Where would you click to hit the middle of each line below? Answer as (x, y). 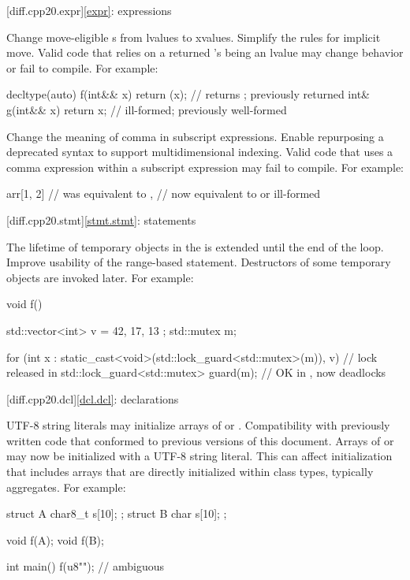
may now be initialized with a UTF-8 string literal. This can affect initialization (199, 456)
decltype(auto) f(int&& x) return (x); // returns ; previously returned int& (188, 94)
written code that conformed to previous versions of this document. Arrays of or (200, 440)
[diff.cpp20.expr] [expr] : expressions (89, 10)
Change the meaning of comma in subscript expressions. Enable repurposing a (195, 136)
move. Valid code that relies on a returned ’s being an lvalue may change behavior (205, 52)
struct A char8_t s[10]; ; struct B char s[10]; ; (117, 513)
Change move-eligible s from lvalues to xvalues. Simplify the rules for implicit (194, 37)
